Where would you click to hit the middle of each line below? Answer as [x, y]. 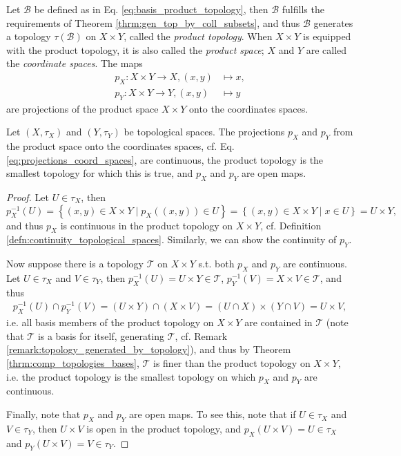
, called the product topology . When [198, 36]
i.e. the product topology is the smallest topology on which [131, 376]
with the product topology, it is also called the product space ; [135, 49]
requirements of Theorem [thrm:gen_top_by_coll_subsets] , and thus [153, 22]
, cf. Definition [291, 225]
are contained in [278, 322]
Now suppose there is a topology [75, 264]
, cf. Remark [201, 335]
